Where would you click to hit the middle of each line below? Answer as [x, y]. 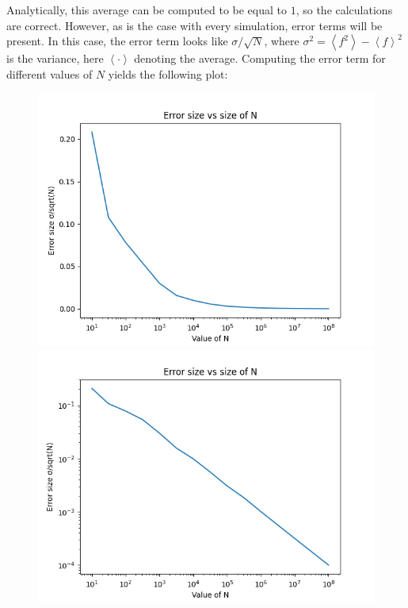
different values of [50, 73]
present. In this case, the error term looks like [117, 41]
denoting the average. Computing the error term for [260, 58]
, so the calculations [344, 10]
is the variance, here [55, 58]
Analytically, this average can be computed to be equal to [147, 10]
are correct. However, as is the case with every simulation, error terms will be [194, 25]
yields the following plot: [168, 73]
